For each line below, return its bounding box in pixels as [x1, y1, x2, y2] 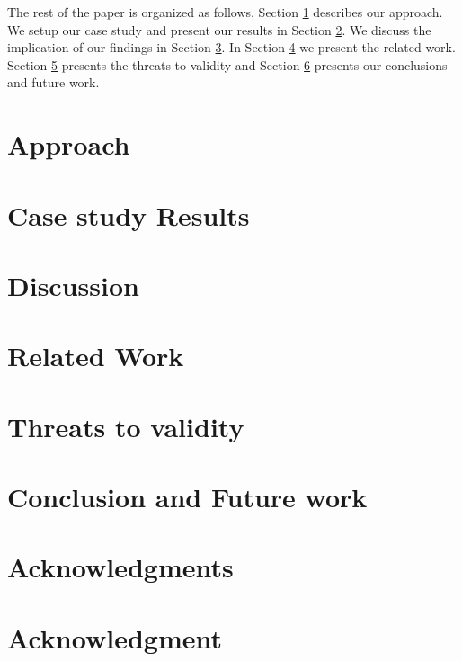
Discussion [7, 266, 139, 303]
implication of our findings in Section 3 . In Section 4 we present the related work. [7, 38, 456, 57]
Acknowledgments [7, 549, 234, 585]
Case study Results [7, 196, 250, 233]
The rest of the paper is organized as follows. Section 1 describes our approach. [7, 3, 443, 21]
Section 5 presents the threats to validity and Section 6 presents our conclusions [7, 55, 448, 74]
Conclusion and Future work [7, 478, 368, 515]
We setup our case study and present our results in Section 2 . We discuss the [7, 20, 431, 39]
